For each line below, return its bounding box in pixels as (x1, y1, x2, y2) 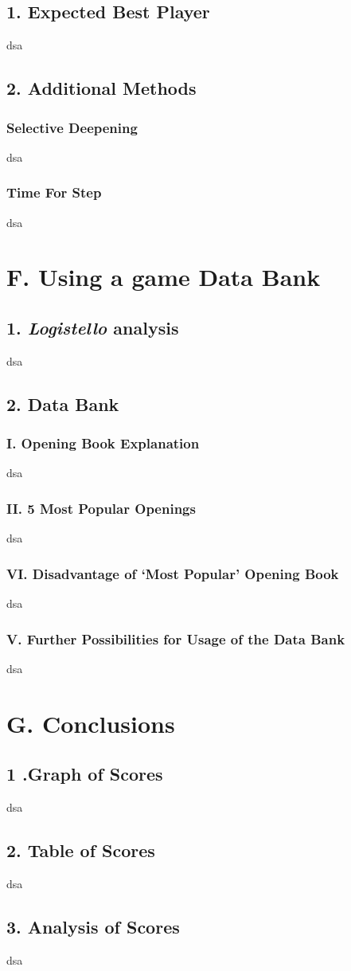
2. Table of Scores (6, 837, 155, 862)
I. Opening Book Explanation (6, 433, 200, 453)
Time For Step (6, 182, 102, 202)
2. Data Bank (6, 391, 119, 416)
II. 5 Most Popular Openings (6, 498, 196, 518)
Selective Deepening (6, 117, 138, 137)
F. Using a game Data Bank (6, 260, 321, 293)
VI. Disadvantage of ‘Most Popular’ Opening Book (6, 563, 339, 583)
